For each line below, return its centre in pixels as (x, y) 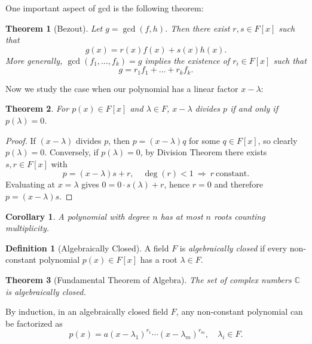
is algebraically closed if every (233, 248)
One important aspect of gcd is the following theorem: (105, 8)
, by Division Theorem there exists (204, 152)
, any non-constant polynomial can (239, 311)
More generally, (34, 60)
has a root (159, 259)
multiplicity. (27, 228)
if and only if (254, 108)
